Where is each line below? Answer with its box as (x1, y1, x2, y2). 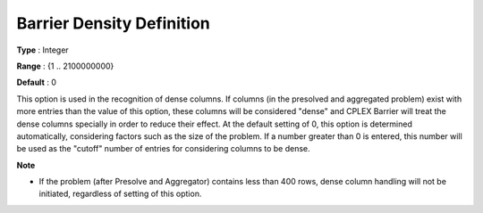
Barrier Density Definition (16, 13, 210, 33)
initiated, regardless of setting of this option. (38, 188, 202, 200)
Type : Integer (16, 45, 69, 55)
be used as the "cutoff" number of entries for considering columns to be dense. (16, 143, 310, 154)
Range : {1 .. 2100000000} (16, 61, 114, 71)
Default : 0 (16, 77, 57, 88)
